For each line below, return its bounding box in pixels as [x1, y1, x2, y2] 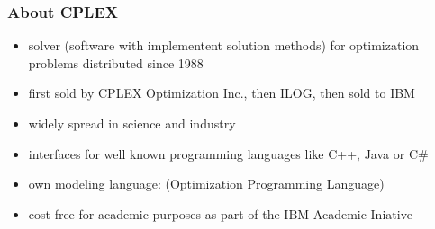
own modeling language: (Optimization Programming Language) [28, 174, 385, 193]
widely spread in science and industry [28, 114, 236, 132]
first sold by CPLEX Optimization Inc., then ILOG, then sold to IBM [28, 84, 415, 102]
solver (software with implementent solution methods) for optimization [28, 36, 420, 55]
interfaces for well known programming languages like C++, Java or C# [28, 144, 429, 163]
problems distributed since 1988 [28, 53, 204, 72]
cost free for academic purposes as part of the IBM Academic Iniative [28, 204, 412, 223]
